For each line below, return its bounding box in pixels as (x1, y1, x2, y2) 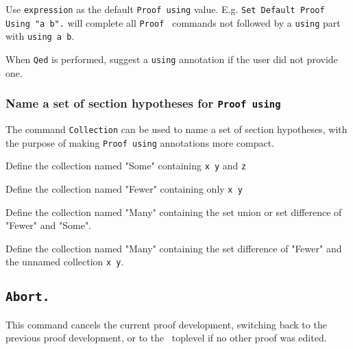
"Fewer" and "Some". (5, 218, 92, 232)
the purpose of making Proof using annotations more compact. (5, 135, 275, 149)
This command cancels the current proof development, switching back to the (5, 317, 327, 331)
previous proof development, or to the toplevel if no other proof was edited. (5, 330, 327, 345)
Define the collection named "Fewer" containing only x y (5, 181, 243, 195)
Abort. (5, 289, 50, 304)
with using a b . (5, 29, 75, 43)
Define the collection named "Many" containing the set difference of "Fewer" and (5, 241, 342, 255)
